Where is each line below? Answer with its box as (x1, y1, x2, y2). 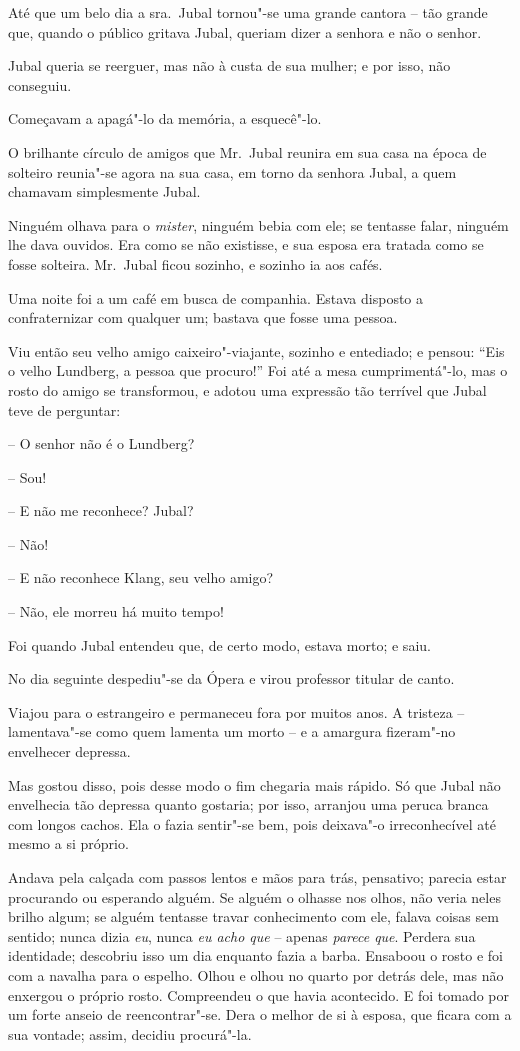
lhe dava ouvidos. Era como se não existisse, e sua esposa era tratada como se (8, 234, 484, 255)
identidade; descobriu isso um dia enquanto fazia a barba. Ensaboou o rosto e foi (8, 945, 504, 966)
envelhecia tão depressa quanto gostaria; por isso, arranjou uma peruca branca (8, 794, 489, 815)
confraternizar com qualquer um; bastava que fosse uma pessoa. (8, 307, 398, 328)
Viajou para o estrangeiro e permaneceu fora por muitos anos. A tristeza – (8, 701, 465, 722)
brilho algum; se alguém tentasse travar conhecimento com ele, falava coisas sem (8, 906, 499, 927)
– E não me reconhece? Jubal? (8, 500, 194, 521)
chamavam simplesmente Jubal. (8, 181, 201, 202)
